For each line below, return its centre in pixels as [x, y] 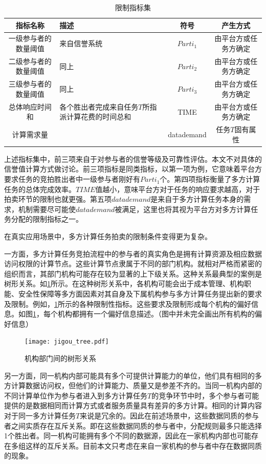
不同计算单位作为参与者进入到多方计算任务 [76, 395]
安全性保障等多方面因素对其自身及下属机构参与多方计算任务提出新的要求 [140, 293]
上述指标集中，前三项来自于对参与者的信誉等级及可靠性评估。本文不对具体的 [133, 159]
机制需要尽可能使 [47, 209]
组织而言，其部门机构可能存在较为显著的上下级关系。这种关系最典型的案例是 [133, 273]
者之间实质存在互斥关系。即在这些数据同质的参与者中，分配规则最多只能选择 [133, 425]
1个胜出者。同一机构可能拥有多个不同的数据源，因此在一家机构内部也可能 [128, 436]
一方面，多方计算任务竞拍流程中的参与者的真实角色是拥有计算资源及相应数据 [133, 253]
